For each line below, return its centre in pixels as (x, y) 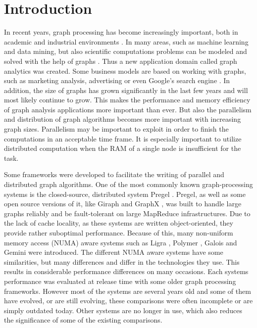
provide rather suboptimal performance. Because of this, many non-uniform (119, 233)
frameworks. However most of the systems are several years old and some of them (128, 291)
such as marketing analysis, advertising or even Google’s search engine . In (117, 80)
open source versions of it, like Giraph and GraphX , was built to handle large (123, 204)
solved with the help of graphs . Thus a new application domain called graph (121, 61)
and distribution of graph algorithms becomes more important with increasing (123, 119)
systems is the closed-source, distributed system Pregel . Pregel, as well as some (125, 194)
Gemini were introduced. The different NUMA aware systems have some (114, 252)
